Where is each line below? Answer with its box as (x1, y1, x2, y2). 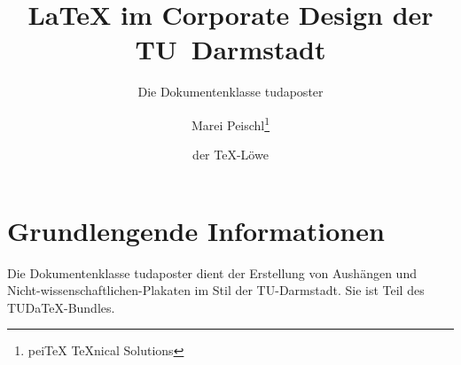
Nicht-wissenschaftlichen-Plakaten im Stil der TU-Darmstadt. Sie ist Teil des (7, 281, 425, 299)
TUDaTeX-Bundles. (7, 298, 115, 316)
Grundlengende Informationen (7, 212, 385, 248)
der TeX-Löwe (192, 145, 269, 164)
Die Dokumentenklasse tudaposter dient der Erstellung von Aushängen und (7, 263, 417, 282)
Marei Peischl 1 (191, 113, 270, 134)
